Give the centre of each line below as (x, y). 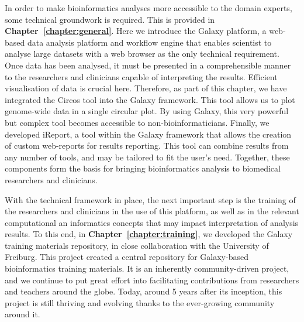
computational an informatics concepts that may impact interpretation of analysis (152, 222)
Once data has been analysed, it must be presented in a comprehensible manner (148, 65)
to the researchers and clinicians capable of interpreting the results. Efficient (141, 76)
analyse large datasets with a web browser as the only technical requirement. (142, 54)
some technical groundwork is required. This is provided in (110, 19)
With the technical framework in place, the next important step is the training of (150, 199)
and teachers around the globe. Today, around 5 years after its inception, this (144, 291)
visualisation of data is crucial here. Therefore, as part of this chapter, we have (146, 88)
